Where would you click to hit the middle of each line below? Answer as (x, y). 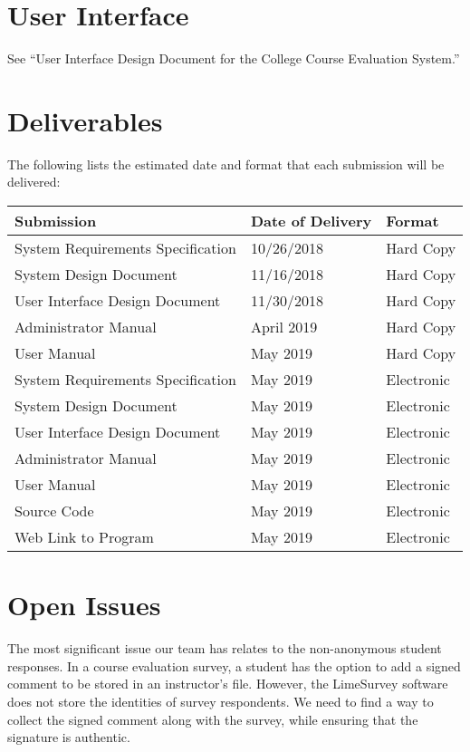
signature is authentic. (69, 737)
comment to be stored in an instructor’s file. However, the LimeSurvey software (228, 684)
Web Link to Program (84, 537)
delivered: (34, 182)
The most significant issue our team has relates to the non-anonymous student (225, 648)
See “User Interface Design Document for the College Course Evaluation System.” (234, 58)
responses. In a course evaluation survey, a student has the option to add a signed (234, 665)
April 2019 (284, 327)
